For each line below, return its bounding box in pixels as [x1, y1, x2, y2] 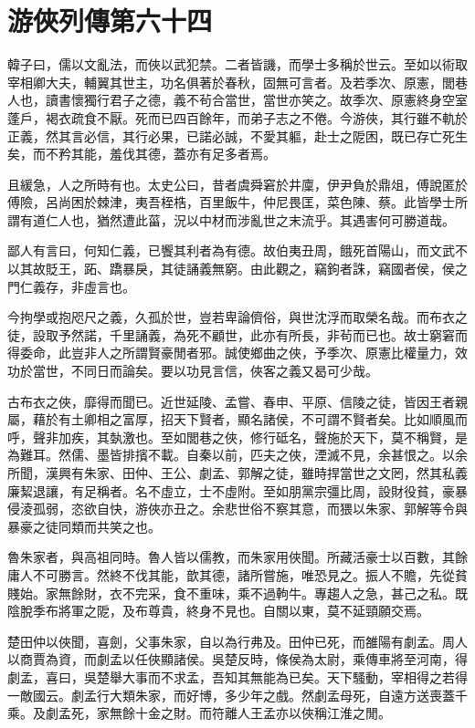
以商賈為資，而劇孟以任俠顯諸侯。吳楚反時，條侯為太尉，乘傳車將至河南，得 [7, 650, 468, 669]
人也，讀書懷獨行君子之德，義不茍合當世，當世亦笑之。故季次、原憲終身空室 [7, 90, 468, 109]
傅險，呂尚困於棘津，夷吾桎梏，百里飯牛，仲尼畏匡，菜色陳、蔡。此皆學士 [7, 192, 455, 212]
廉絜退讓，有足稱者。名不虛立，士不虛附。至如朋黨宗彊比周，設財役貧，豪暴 [7, 481, 468, 500]
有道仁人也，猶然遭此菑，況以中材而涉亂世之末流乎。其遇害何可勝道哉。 [19, 210, 455, 229]
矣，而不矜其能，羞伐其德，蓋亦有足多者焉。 [7, 144, 276, 163]
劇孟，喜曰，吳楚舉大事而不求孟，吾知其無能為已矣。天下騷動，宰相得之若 [7, 667, 455, 686]
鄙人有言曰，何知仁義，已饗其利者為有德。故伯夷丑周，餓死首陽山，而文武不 [7, 241, 468, 260]
